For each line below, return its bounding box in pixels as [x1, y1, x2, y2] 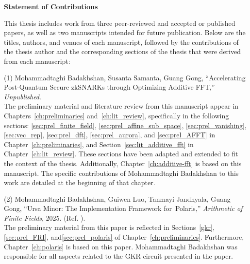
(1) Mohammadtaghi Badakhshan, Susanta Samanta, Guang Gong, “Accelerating [4, 72, 246, 82]
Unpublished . [4, 91, 41, 101]
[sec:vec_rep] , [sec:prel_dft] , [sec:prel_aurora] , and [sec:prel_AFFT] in [4, 130, 216, 140]
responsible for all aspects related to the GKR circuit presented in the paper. [4, 251, 233, 261]
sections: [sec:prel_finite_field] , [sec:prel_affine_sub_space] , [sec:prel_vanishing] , [4, 120, 247, 130]
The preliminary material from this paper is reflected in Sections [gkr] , [4, 222, 215, 232]
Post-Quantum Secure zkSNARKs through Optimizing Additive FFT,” [4, 82, 215, 92]
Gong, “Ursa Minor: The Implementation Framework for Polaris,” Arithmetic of [4, 203, 243, 213]
